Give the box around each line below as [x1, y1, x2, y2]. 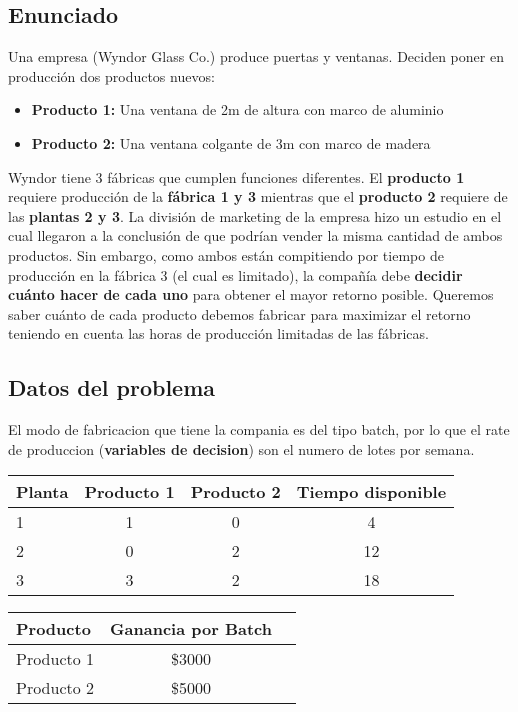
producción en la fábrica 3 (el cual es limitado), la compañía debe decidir [8, 264, 463, 285]
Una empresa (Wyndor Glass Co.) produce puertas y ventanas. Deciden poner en [8, 46, 504, 67]
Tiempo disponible [296, 480, 447, 504]
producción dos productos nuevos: [8, 65, 215, 86]
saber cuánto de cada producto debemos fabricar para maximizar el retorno [8, 303, 471, 324]
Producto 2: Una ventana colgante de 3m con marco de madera [31, 132, 431, 153]
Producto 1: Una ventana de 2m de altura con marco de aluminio [31, 99, 444, 120]
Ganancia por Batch [110, 617, 272, 641]
